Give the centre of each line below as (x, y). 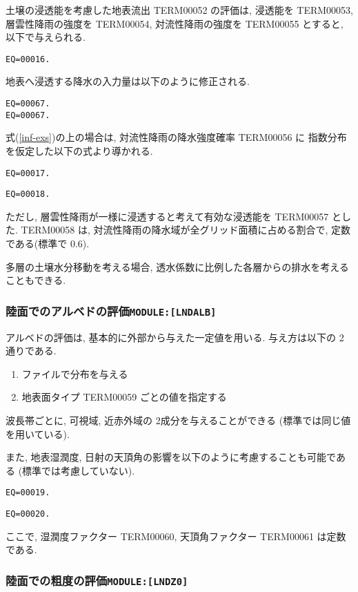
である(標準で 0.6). (48, 244)
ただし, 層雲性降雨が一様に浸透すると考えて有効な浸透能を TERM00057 (167, 216)
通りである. (31, 351)
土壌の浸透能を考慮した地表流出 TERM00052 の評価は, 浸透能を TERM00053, (179, 10)
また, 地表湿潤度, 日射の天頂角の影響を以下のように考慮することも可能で (171, 457)
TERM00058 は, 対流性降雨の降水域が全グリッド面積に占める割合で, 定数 (186, 230)
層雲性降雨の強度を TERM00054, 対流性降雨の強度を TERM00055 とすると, (175, 23)
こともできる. (36, 280)
